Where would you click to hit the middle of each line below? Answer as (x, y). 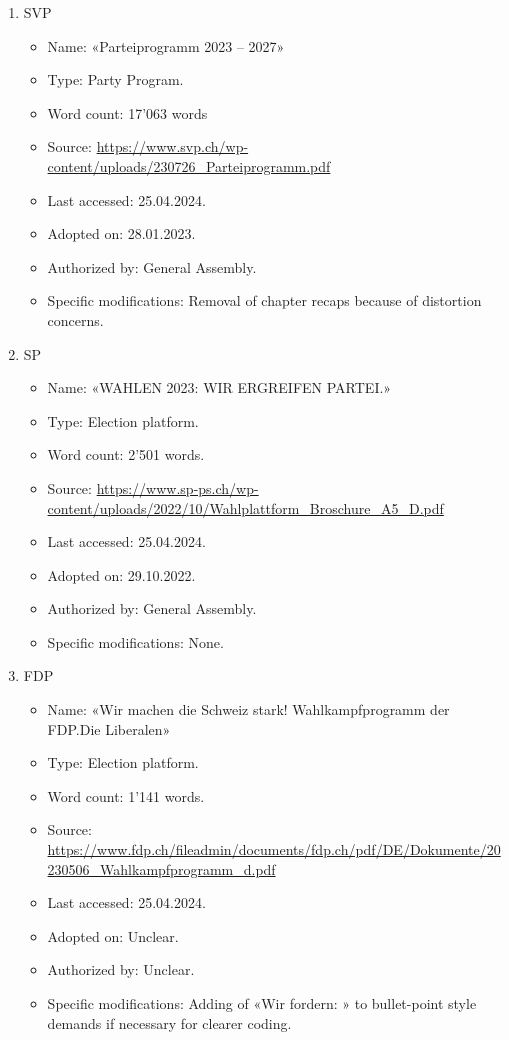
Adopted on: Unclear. (113, 935)
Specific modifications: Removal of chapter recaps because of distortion (264, 300)
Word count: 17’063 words (127, 112)
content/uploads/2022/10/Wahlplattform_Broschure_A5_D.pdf (245, 507)
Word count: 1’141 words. (126, 795)
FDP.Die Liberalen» (109, 728)
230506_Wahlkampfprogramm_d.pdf (161, 868)
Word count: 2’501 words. (126, 454)
